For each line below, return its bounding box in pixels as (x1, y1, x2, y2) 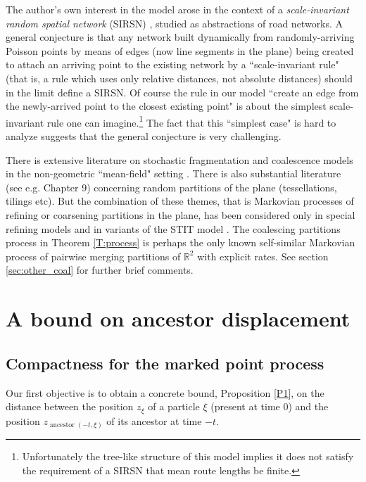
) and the (288, 399, 329, 414)
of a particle (148, 399, 200, 414)
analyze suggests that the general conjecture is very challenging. (6, 129, 282, 143)
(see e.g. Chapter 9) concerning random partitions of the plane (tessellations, (6, 179, 337, 194)
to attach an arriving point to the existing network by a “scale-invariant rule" (6, 57, 339, 72)
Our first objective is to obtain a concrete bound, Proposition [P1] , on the (6, 385, 324, 400)
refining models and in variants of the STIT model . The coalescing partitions (6, 221, 341, 236)
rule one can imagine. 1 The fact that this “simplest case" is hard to (46, 113, 336, 129)
